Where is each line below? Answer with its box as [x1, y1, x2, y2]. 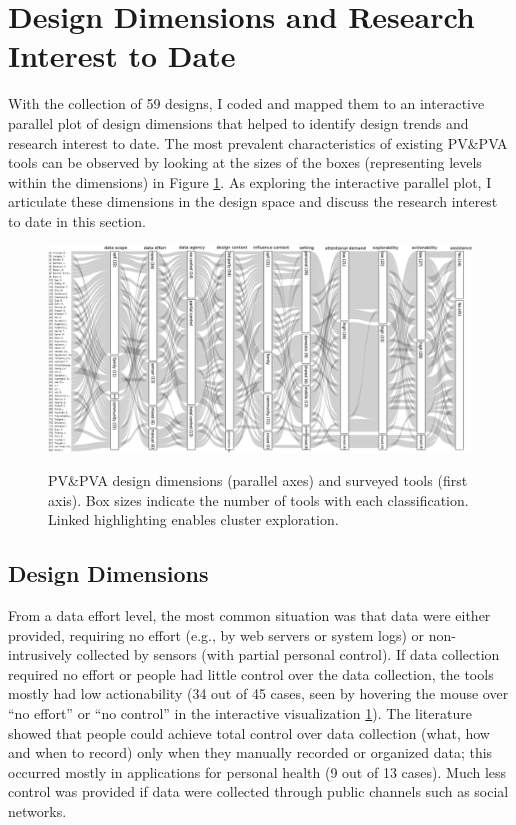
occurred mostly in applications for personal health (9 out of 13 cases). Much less [8, 761, 507, 782]
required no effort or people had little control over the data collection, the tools [8, 663, 494, 684]
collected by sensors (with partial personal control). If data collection [76, 644, 500, 665]
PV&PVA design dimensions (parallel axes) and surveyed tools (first [48, 470, 468, 491]
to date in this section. [8, 210, 146, 231]
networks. [8, 801, 67, 822]
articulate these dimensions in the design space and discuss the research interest [8, 191, 498, 212]
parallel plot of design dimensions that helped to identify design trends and [8, 112, 469, 133]
